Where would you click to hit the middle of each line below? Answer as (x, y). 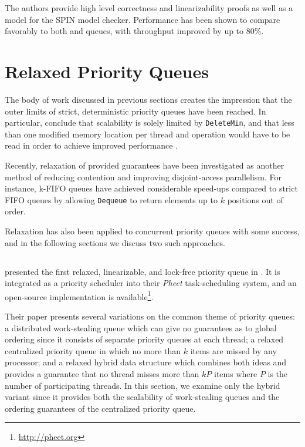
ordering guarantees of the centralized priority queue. (100, 408)
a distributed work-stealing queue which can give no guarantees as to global (141, 327)
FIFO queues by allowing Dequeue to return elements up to (111, 199)
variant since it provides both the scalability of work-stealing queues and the (142, 397)
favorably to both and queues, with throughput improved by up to (124, 31)
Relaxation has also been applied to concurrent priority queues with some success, (152, 231)
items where (236, 373)
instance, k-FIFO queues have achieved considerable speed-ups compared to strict (151, 188)
